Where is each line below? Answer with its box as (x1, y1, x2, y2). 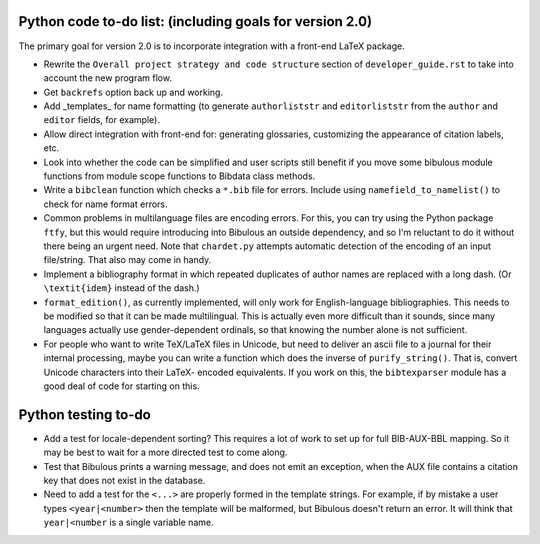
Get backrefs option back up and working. (43, 86, 224, 98)
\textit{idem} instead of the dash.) (43, 282, 200, 294)
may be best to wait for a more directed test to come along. (43, 446, 288, 459)
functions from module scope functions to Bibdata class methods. (43, 170, 316, 182)
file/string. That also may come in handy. (43, 254, 212, 266)
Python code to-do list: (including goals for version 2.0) (18, 13, 373, 30)
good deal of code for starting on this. (43, 380, 200, 392)
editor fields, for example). (43, 114, 160, 126)
